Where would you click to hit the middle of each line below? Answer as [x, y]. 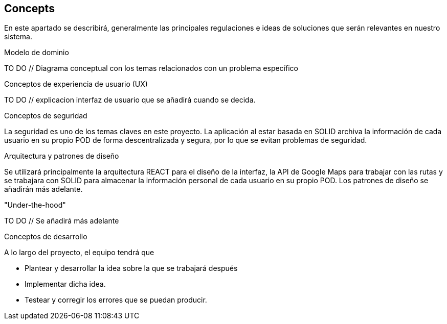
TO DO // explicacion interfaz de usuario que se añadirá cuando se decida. [130, 100]
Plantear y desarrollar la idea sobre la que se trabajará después [131, 268]
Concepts [29, 8]
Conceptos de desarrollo [46, 237]
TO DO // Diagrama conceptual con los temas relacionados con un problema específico [151, 68]
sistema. [18, 37]
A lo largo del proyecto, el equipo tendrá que [79, 253]
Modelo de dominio [37, 53]
